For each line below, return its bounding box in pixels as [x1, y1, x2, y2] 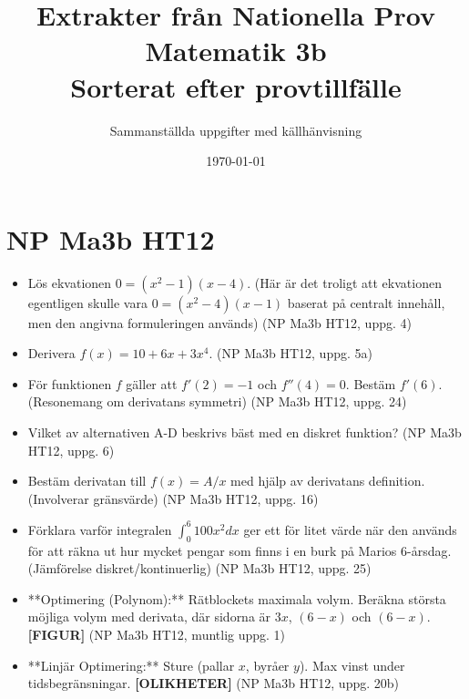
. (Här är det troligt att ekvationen [247, 272, 442, 292]
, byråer [245, 655, 290, 674]
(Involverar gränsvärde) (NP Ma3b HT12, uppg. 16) [27, 488, 319, 508]
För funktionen [27, 374, 112, 393]
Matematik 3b [145, 32, 327, 69]
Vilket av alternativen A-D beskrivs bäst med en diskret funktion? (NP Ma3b [27, 423, 462, 441]
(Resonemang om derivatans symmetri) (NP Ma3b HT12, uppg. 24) [27, 392, 407, 411]
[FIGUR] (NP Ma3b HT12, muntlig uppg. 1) [27, 625, 286, 644]
